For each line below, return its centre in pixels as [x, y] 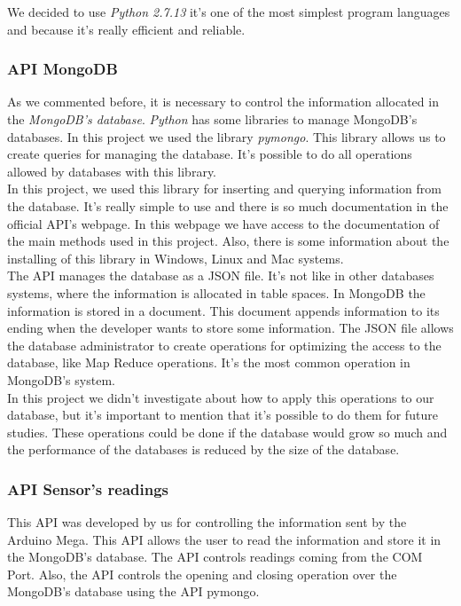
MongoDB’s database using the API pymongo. [133, 591]
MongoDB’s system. [61, 379]
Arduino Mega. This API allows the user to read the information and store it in [224, 539]
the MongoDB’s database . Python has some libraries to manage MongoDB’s [212, 119]
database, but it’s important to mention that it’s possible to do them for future [223, 415]
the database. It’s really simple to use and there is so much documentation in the [228, 205]
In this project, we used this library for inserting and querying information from [224, 189]
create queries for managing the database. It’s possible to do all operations [210, 154]
